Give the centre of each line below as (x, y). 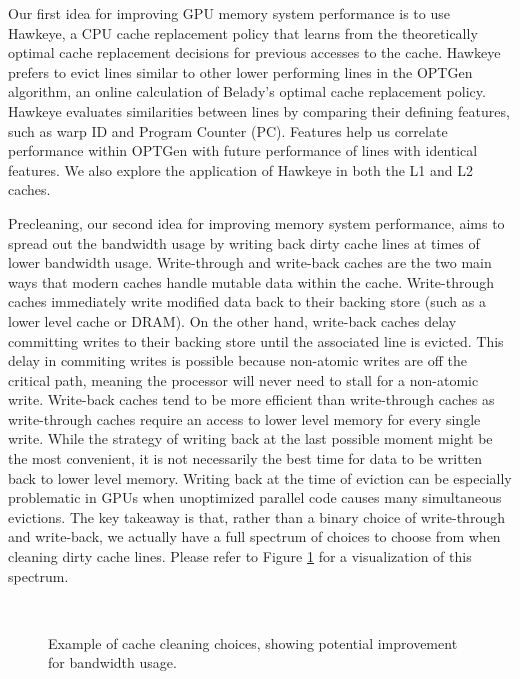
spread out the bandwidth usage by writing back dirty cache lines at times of (244, 242)
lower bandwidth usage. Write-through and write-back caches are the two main (250, 262)
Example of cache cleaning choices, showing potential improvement (253, 642)
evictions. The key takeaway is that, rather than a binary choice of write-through (256, 516)
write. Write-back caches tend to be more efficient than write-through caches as (251, 399)
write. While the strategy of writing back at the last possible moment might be (250, 438)
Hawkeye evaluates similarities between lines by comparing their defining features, (259, 110)
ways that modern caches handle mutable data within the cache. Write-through (251, 281)
